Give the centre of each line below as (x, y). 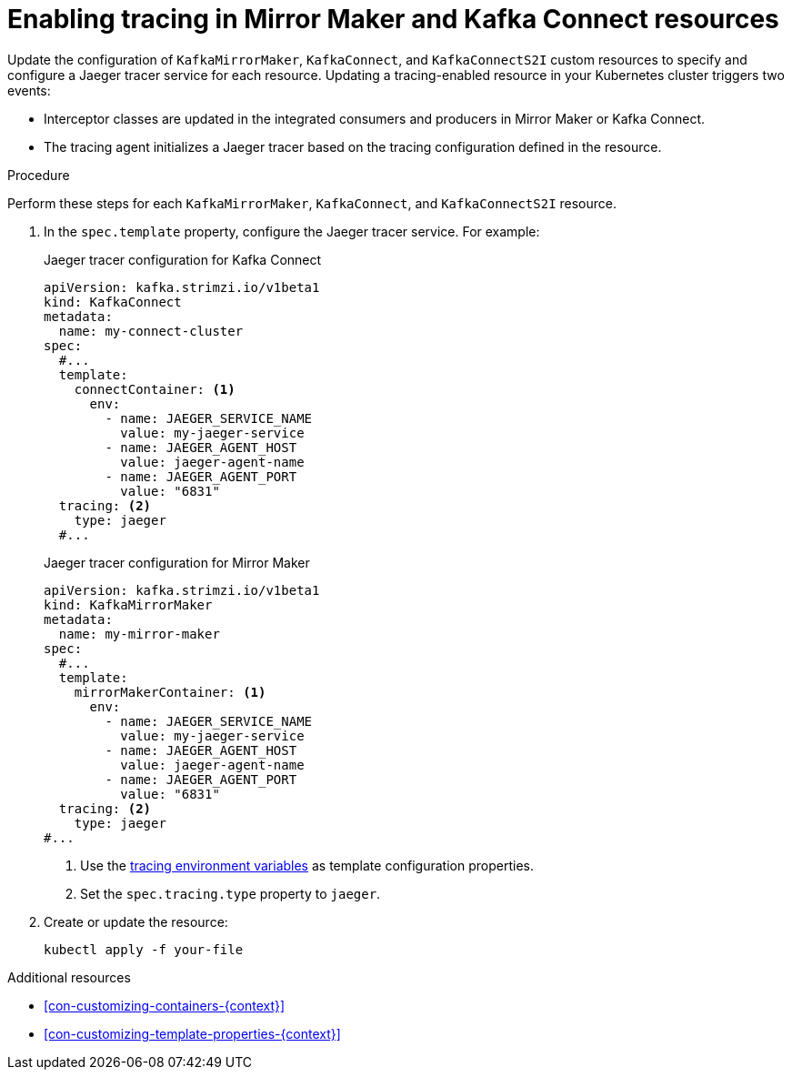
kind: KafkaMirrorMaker (128, 604)
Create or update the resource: (136, 921)
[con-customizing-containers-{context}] (165, 1005)
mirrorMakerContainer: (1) (170, 692)
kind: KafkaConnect (113, 302)
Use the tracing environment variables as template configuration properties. (307, 865)
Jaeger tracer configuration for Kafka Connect (183, 259)
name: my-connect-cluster (151, 331)
